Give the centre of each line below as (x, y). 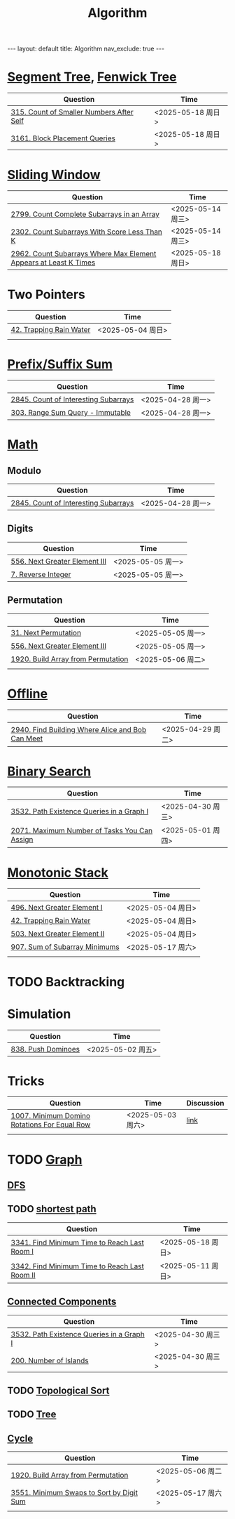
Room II (23, 1275)
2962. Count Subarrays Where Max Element (84, 254)
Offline (27, 694)
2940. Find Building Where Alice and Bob (79, 729)
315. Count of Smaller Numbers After (72, 112)
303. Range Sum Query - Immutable (71, 412)
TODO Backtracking (66, 982)
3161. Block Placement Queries (63, 138)
